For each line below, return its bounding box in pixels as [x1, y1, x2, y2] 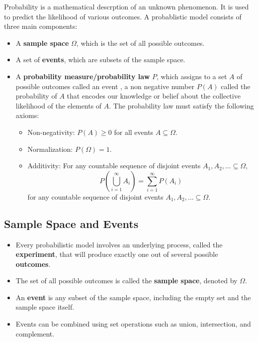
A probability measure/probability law [15, 71, 150, 81]
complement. [15, 328, 55, 339]
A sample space [15, 37, 69, 48]
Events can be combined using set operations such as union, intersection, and [15, 319, 251, 329]
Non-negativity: [27, 126, 75, 137]
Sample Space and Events [4, 216, 139, 231]
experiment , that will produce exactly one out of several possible [15, 249, 218, 259]
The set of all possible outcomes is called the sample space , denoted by [15, 275, 238, 286]
